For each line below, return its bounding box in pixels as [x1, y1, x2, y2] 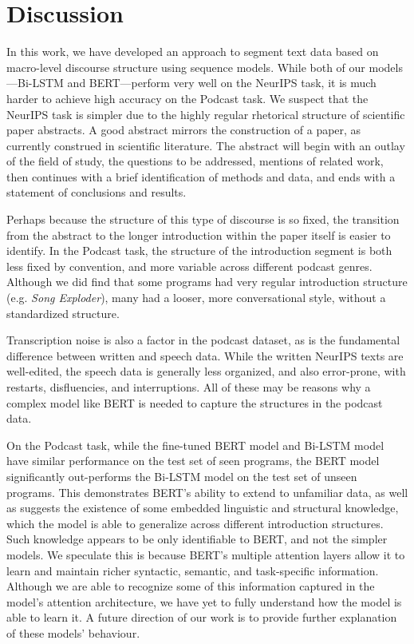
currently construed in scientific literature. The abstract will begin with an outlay [6, 137, 405, 153]
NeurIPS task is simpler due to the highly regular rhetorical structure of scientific [6, 105, 405, 122]
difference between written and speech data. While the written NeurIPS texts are [6, 347, 404, 364]
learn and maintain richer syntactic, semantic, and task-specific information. [6, 562, 379, 578]
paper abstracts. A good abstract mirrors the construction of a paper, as [6, 121, 361, 138]
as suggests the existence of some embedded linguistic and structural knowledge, [6, 499, 399, 516]
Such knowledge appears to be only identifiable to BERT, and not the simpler [6, 531, 388, 547]
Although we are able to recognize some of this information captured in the [6, 578, 375, 594]
